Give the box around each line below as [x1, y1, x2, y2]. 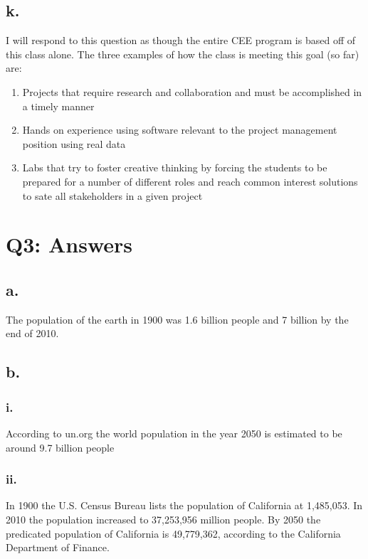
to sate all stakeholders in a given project [22, 188, 203, 203]
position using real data [22, 136, 126, 151]
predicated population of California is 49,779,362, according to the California [6, 526, 341, 541]
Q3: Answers [6, 230, 132, 259]
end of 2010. [6, 326, 59, 341]
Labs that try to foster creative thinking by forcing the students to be [22, 160, 327, 175]
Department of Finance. [6, 540, 110, 555]
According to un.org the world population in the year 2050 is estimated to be [6, 425, 342, 440]
